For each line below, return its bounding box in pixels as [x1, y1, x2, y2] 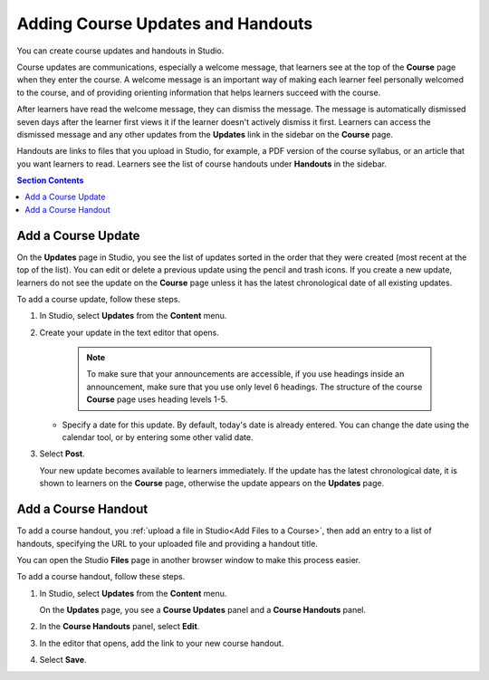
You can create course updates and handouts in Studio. [16, 45, 225, 56]
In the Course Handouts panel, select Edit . [39, 621, 200, 632]
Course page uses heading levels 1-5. [86, 394, 228, 405]
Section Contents [16, 175, 84, 186]
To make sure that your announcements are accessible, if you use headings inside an [86, 369, 405, 379]
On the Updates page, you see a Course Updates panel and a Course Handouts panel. [39, 605, 367, 616]
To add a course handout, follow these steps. [16, 571, 186, 582]
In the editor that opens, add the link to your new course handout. [39, 637, 284, 648]
